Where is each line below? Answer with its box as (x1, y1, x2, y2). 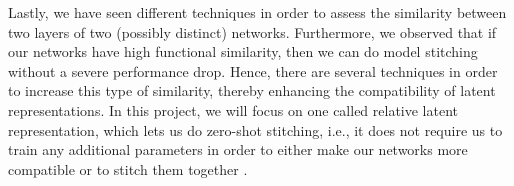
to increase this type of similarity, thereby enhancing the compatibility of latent (8, 80, 496, 101)
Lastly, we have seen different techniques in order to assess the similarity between (8, 2, 507, 22)
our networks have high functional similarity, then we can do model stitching (8, 41, 478, 62)
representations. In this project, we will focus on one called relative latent (8, 99, 459, 120)
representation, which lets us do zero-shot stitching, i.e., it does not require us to (8, 119, 503, 140)
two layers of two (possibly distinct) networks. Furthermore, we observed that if (8, 21, 497, 42)
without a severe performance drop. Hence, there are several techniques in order (8, 60, 498, 81)
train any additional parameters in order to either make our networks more (8, 139, 468, 160)
